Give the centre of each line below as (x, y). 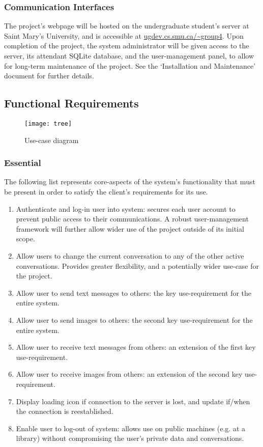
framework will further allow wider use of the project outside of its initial (130, 228)
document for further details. (49, 76)
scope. (25, 239)
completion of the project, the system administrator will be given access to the (127, 46)
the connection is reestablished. (65, 411)
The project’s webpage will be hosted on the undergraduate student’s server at (127, 26)
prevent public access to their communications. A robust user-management (132, 219)
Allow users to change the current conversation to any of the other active (130, 256)
